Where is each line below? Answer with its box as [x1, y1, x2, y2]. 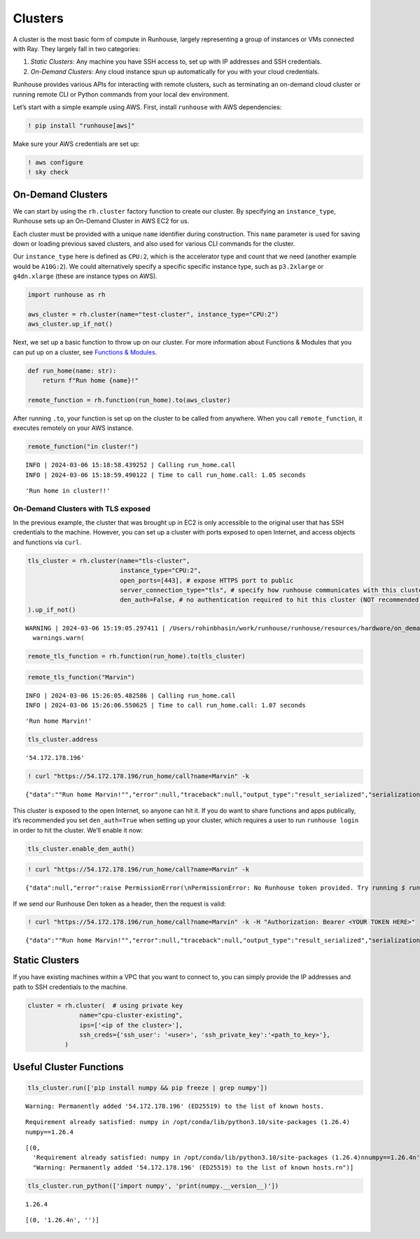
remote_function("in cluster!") [27, 443, 139, 451]
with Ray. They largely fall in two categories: [13, 44, 141, 53]
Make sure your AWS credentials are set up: [13, 139, 140, 148]
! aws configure [27, 158, 84, 166]
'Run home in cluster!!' [25, 487, 111, 494]
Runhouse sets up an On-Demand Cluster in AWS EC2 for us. [13, 217, 190, 226]
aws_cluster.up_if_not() [27, 320, 113, 328]
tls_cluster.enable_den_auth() [27, 845, 136, 852]
